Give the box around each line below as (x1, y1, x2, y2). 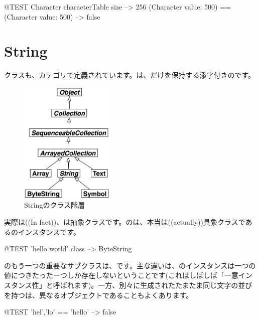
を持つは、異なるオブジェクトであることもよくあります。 (4, 289, 193, 300)
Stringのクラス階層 (24, 200, 85, 210)
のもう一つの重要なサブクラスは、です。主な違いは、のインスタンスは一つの (4, 260, 256, 270)
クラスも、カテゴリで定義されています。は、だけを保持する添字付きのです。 (4, 70, 255, 80)
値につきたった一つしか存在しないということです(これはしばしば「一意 (4, 270, 239, 280)
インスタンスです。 (18, 226, 81, 237)
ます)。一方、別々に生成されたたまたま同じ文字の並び (74, 280, 252, 290)
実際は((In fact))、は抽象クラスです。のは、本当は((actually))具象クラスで (4, 217, 245, 227)
